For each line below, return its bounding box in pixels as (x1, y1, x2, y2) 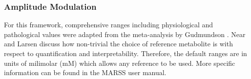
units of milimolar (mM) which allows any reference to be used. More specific (4, 58, 235, 68)
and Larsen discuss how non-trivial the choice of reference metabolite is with (4, 39, 233, 49)
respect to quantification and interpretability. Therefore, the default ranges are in (4, 48, 247, 58)
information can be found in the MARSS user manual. (4, 67, 167, 78)
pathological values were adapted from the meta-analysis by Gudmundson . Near (4, 29, 246, 39)
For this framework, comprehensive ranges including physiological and (4, 20, 213, 30)
